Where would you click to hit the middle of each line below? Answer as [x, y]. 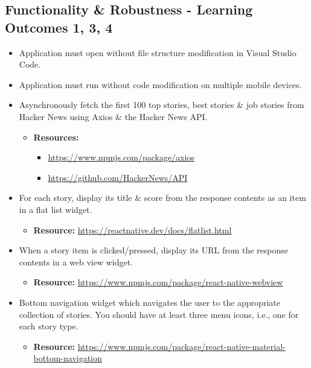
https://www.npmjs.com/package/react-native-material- [181, 346]
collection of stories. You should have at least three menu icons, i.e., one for [159, 314]
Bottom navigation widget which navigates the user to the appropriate [149, 302]
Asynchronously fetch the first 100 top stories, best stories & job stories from [162, 105]
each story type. [49, 326]
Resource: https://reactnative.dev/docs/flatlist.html [133, 230]
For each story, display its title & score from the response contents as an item [162, 198]
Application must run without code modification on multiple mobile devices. [160, 84]
